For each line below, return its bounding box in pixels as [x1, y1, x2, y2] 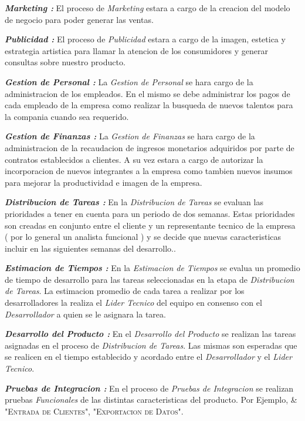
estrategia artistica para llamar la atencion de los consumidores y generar [5, 44, 269, 56]
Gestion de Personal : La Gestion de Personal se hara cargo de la [5, 75, 253, 88]
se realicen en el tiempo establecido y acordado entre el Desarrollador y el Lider [5, 350, 292, 363]
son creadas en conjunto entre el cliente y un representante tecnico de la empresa [5, 219, 296, 231]
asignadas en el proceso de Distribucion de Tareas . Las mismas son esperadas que [5, 339, 297, 351]
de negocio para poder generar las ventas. [5, 13, 154, 25]
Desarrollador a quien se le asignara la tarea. [5, 308, 166, 320]
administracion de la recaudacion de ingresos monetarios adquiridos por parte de [5, 141, 294, 153]
